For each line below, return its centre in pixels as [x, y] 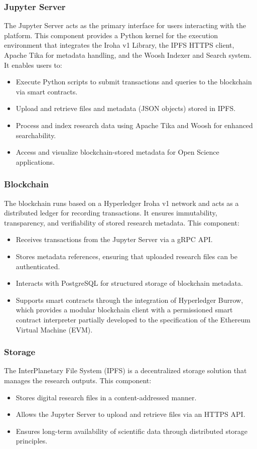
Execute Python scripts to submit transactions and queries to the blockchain [134, 82]
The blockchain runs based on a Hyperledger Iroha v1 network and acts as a [121, 203]
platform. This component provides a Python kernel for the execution [111, 35]
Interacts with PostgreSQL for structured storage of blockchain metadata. [129, 283]
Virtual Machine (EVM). [54, 329]
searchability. [36, 135]
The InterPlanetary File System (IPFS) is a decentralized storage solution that [125, 370]
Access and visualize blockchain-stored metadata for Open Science [117, 152]
